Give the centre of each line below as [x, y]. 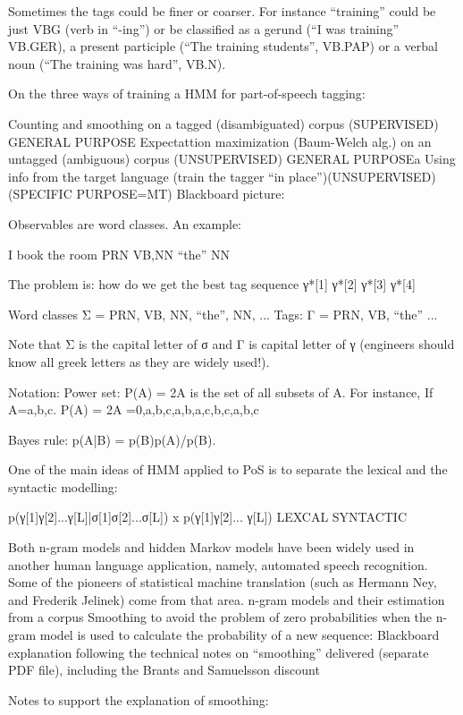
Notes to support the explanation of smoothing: [139, 699]
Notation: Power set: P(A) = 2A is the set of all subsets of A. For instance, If [221, 392]
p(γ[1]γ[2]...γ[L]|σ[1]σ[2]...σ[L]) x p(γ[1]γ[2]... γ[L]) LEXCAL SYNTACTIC [208, 517]
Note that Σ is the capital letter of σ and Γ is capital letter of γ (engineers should [231, 344]
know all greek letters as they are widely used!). [139, 361]
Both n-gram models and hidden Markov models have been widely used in [211, 547]
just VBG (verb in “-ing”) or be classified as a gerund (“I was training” [204, 28]
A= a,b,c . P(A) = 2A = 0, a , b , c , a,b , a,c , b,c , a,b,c [134, 409]
